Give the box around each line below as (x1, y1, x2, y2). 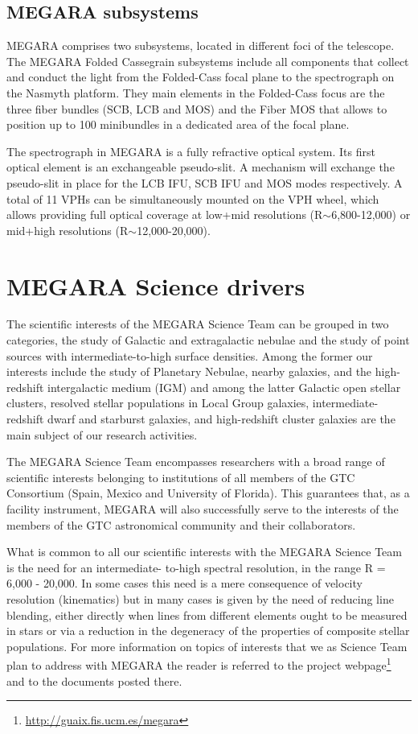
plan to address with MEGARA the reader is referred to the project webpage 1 (6, 654, 391, 673)
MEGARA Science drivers (6, 269, 305, 302)
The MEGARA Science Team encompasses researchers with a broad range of (6, 453, 385, 470)
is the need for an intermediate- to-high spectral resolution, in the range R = (6, 559, 386, 575)
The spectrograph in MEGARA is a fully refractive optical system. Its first (6, 142, 375, 159)
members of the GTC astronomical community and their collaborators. (6, 516, 356, 533)
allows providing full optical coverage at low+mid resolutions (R (6, 206, 323, 223)
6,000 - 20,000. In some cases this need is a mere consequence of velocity (6, 575, 363, 592)
